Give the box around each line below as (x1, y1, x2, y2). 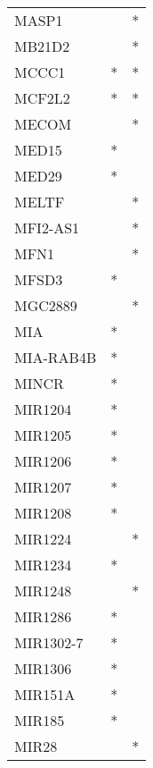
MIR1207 (14, 477, 72, 497)
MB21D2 (14, 36, 70, 56)
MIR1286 (14, 606, 72, 627)
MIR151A (14, 684, 76, 705)
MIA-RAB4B (14, 347, 97, 367)
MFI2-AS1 (14, 217, 80, 238)
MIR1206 (14, 451, 72, 471)
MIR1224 (14, 528, 72, 549)
